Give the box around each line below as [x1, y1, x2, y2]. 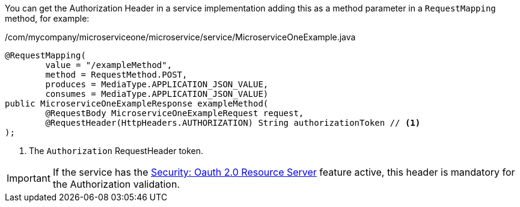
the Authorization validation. [52, 178, 180, 190]
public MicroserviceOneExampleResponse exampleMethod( [5, 99, 269, 108]
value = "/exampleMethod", [45, 60, 173, 70]
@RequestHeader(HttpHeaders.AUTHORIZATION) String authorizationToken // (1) [45, 118, 421, 128]
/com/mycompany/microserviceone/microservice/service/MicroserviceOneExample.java [5, 32, 356, 42]
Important [7, 172, 50, 184]
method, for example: [5, 13, 90, 23]
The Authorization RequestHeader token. [29, 146, 204, 156]
